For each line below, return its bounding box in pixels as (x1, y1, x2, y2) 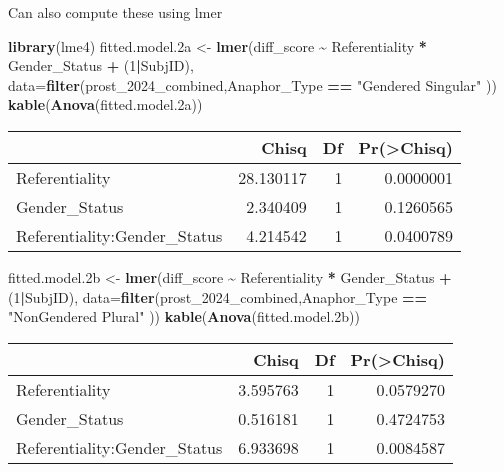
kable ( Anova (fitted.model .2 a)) (8, 94, 203, 115)
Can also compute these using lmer (8, 2, 223, 22)
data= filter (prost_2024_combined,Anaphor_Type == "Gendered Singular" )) (8, 74, 497, 95)
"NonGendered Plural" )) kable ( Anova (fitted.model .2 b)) (8, 306, 361, 327)
